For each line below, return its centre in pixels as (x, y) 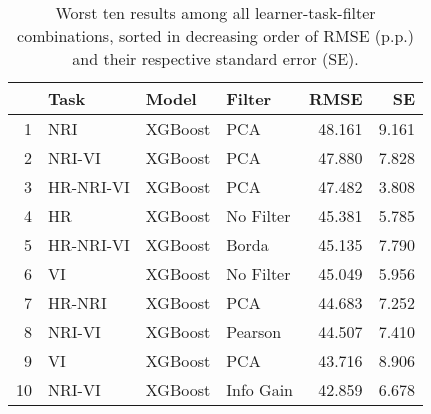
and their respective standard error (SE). (215, 58)
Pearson (254, 331)
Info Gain (260, 389)
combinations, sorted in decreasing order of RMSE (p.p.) (215, 35)
